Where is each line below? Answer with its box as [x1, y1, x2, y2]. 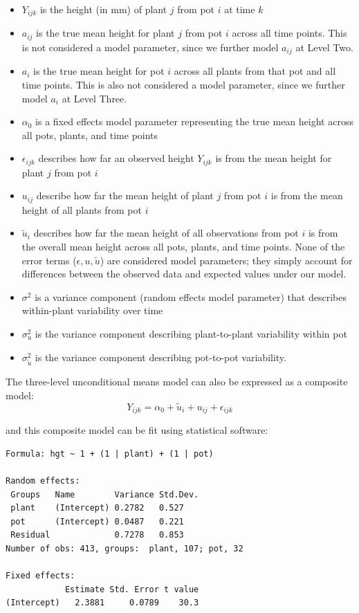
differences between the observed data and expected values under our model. [21, 266, 347, 281]
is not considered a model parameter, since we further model [21, 39, 279, 54]
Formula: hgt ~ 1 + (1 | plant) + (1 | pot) [6, 448, 214, 459]
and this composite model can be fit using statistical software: [6, 423, 268, 437]
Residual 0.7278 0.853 [10, 530, 184, 540]
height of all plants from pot [21, 202, 142, 217]
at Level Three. [62, 91, 127, 105]
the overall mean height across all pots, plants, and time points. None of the [21, 239, 345, 254]
